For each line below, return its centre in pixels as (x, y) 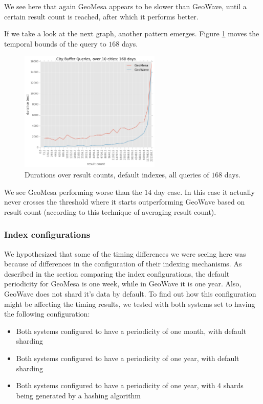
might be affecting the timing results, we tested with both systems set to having (130, 304)
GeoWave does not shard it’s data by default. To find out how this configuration (130, 294)
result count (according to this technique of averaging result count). (110, 211)
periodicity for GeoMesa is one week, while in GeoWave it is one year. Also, (123, 284)
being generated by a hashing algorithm (79, 395)
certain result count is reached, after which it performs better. (101, 16)
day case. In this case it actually (204, 192)
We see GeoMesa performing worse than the (73, 192)
